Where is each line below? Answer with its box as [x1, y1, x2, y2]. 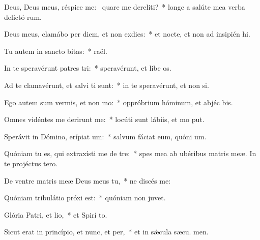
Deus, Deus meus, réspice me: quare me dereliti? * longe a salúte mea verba [4, 2, 245, 12]
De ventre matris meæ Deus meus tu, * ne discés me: [4, 175, 171, 186]
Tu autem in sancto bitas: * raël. [4, 45, 107, 56]
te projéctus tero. [4, 158, 58, 168]
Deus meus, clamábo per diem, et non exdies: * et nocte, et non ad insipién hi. [4, 28, 250, 39]
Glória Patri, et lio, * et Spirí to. [4, 209, 107, 220]
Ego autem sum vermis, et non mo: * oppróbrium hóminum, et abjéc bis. [4, 97, 233, 107]
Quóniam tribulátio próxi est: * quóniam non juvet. [4, 192, 166, 203]
